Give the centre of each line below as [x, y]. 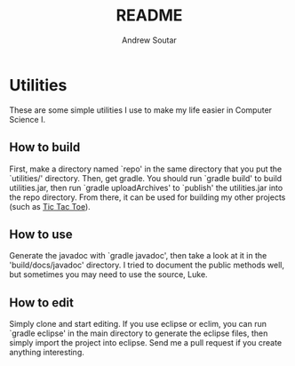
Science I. [28, 119]
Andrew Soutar [149, 40]
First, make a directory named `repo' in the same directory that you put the [146, 169]
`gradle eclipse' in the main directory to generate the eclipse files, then [139, 333]
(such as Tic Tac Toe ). [50, 206]
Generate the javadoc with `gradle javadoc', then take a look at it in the [138, 256]
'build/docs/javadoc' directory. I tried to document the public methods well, [147, 265]
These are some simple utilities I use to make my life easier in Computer [141, 110]
